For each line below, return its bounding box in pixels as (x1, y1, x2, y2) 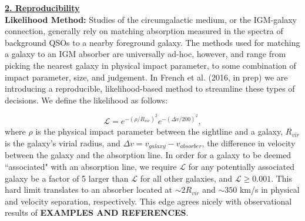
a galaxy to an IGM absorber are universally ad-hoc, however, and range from (5, 48, 286, 60)
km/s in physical (239, 183, 300, 196)
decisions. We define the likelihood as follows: (5, 93, 168, 106)
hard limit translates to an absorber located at (5, 183, 173, 196)
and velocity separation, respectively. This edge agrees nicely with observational (5, 195, 292, 207)
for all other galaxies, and (140, 172, 233, 184)
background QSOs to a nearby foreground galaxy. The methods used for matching (5, 36, 300, 48)
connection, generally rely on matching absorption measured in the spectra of (5, 25, 283, 37)
